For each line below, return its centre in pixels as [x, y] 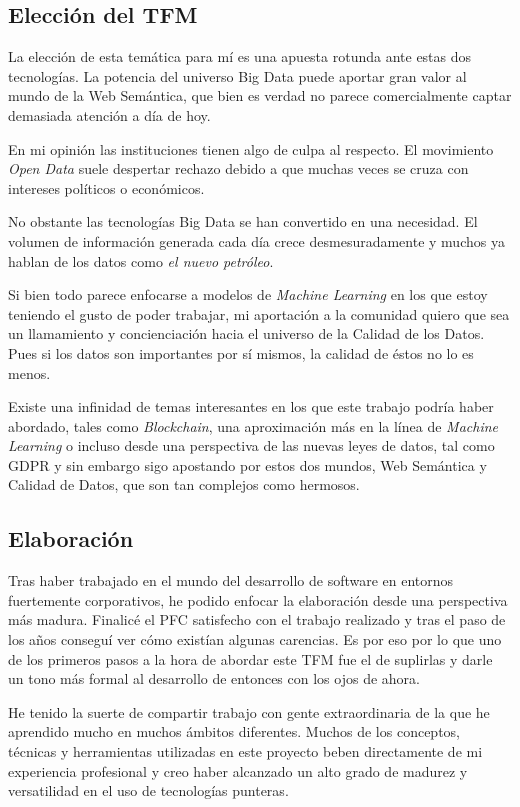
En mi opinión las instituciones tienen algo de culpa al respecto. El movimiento [251, 148]
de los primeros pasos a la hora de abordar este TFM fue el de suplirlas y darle [250, 658]
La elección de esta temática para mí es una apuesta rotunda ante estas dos [240, 56]
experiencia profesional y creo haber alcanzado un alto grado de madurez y [238, 770]
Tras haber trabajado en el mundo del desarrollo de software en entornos [231, 580]
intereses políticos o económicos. [106, 187]
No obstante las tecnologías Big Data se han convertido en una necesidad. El [243, 221]
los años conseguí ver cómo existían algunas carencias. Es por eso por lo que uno [255, 639]
